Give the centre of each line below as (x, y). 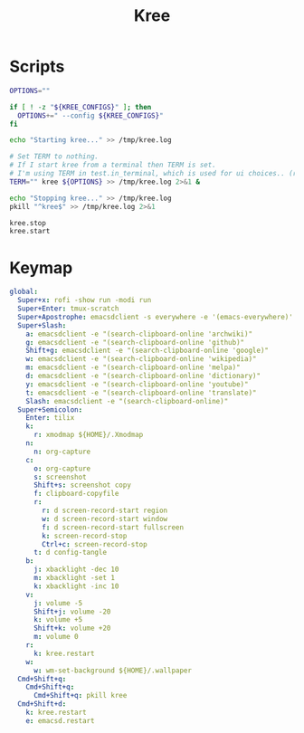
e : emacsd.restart (60, 720)
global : (24, 292)
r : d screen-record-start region (105, 510)
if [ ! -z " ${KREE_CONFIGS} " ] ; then (81, 107)
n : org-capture (62, 452)
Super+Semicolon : (50, 409)
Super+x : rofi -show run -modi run (85, 300)
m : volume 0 (56, 637)
